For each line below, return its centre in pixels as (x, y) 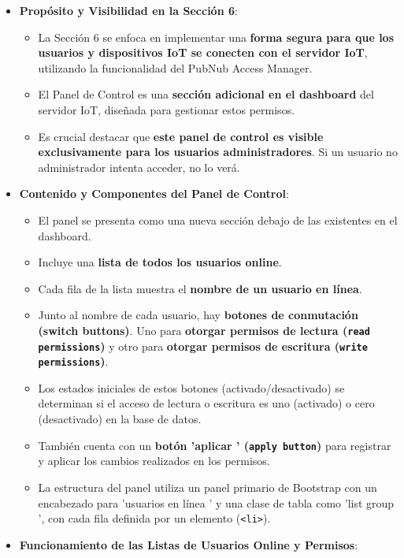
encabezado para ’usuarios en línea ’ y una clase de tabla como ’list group (216, 502)
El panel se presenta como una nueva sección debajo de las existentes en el (218, 219)
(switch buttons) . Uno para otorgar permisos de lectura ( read (204, 330)
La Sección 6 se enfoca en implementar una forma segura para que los (216, 37)
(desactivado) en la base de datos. (120, 419)
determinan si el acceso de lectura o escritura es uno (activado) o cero (206, 403)
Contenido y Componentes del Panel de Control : (154, 193)
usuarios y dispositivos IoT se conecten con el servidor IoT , (203, 52)
